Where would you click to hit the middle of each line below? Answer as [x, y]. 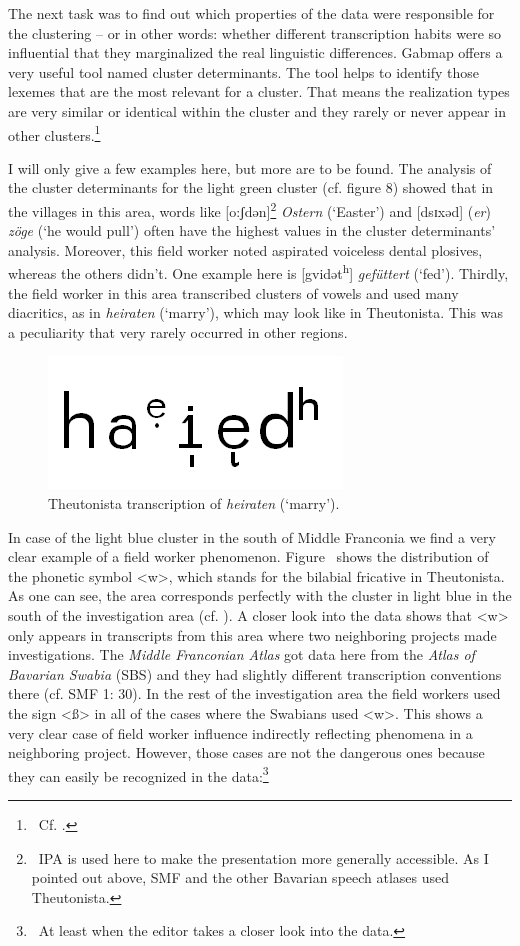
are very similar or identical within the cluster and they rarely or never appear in [257, 110]
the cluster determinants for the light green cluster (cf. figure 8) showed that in [251, 187]
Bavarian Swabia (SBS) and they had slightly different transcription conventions [255, 673]
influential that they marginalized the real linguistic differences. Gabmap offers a [255, 52]
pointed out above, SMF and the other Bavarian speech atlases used [240, 877]
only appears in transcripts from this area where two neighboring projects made [252, 634]
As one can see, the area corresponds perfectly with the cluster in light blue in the [260, 595]
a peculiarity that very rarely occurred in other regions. [178, 331]
